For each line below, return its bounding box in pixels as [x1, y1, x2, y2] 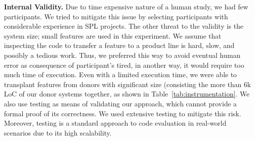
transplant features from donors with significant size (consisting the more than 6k [4, 79, 251, 89]
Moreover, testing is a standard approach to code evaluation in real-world [4, 118, 227, 128]
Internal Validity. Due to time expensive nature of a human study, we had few [4, 1, 248, 11]
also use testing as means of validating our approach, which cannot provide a [4, 98, 237, 108]
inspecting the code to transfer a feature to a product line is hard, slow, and [4, 40, 235, 50]
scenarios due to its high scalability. [4, 127, 112, 138]
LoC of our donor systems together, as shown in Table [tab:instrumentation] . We [4, 89, 250, 99]
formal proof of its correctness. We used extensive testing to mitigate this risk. [4, 108, 241, 118]
